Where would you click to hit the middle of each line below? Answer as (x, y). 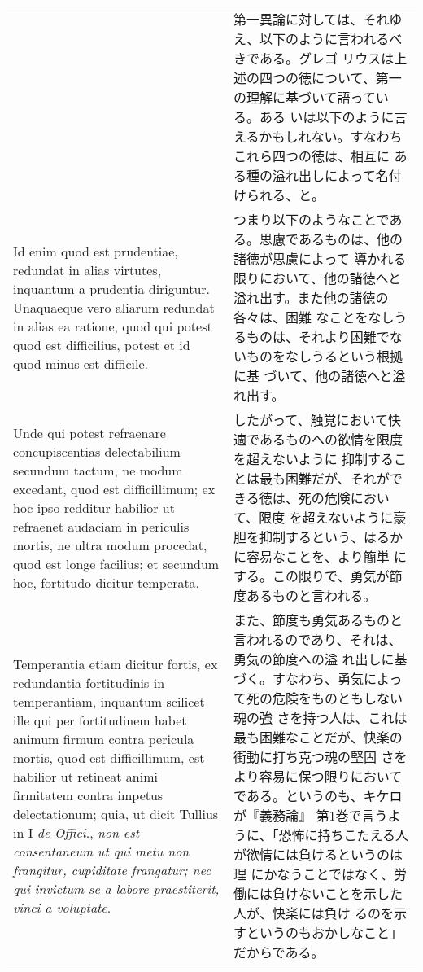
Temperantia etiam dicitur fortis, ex (116, 664)
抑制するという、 (312, 537)
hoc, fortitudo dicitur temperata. (107, 582)
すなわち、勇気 (318, 679)
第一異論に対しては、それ (312, 19)
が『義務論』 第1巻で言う (311, 815)
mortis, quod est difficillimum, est (109, 757)
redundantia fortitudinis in (89, 683)
